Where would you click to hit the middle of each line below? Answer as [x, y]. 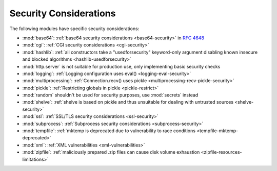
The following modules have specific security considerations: [74, 29]
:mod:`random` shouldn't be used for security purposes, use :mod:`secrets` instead [110, 95]
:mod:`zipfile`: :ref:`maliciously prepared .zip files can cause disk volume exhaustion [111, 152]
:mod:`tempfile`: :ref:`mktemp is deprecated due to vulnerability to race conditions [109, 131]
